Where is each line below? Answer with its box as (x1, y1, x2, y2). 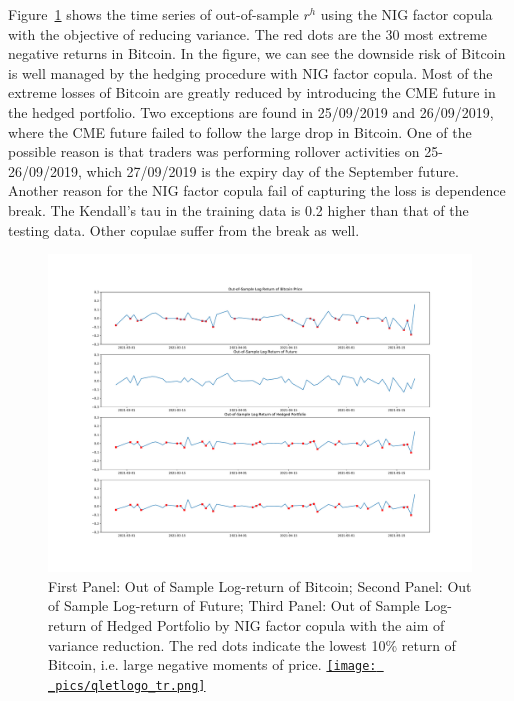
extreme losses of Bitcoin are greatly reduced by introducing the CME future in (8, 82, 496, 103)
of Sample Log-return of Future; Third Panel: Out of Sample (48, 595, 420, 616)
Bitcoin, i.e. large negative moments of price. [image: (48, 654, 377, 675)
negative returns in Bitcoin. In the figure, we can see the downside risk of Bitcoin (8, 43, 506, 64)
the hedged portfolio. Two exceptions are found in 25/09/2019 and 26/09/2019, (8, 101, 494, 122)
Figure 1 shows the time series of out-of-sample (8, 4, 299, 24)
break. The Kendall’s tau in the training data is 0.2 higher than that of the (8, 199, 469, 220)
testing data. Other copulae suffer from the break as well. (8, 219, 360, 240)
